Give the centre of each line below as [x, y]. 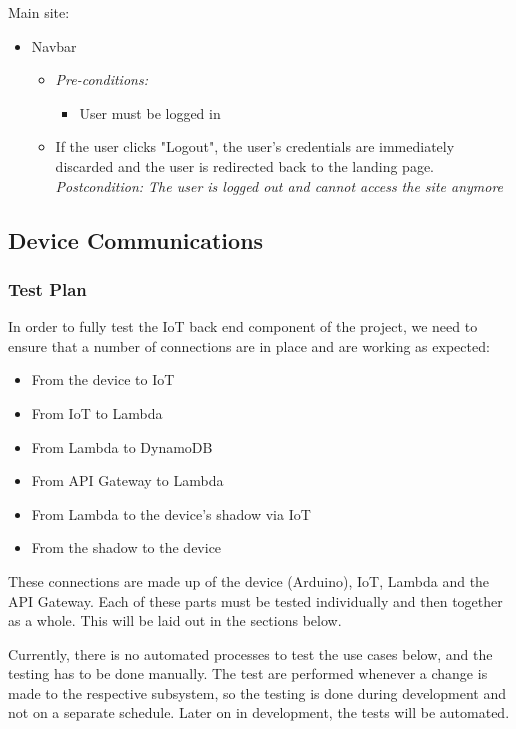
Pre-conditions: [101, 79]
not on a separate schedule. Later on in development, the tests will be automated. [259, 712]
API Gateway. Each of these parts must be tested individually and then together [255, 600]
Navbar [54, 45]
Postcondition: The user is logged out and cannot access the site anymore [279, 185]
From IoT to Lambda [97, 412]
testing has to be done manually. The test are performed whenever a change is [248, 673]
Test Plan [47, 288]
